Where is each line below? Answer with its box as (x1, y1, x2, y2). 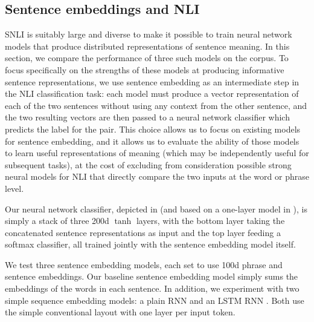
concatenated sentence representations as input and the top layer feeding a (5, 226, 281, 238)
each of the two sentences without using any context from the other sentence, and (5, 99, 307, 111)
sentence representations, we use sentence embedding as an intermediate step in (5, 75, 300, 88)
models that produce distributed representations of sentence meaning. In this (5, 39, 290, 52)
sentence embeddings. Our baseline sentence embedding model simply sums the (5, 270, 298, 283)
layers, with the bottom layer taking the (136, 214, 285, 227)
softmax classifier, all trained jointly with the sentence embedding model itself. (5, 238, 296, 251)
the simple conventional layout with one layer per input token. (5, 306, 235, 318)
